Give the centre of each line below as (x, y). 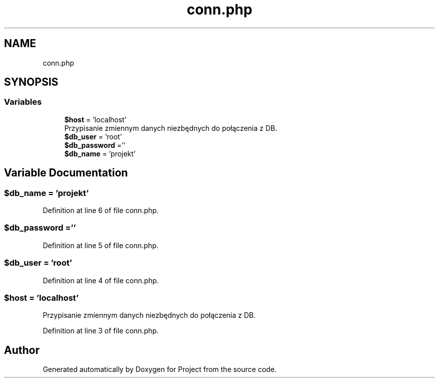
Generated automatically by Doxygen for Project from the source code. (160, 369)
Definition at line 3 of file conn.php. (101, 331)
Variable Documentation (66, 173)
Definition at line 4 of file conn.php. (101, 280)
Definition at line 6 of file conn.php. (101, 211)
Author (22, 350)
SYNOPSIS (31, 82)
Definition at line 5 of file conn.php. (101, 245)
